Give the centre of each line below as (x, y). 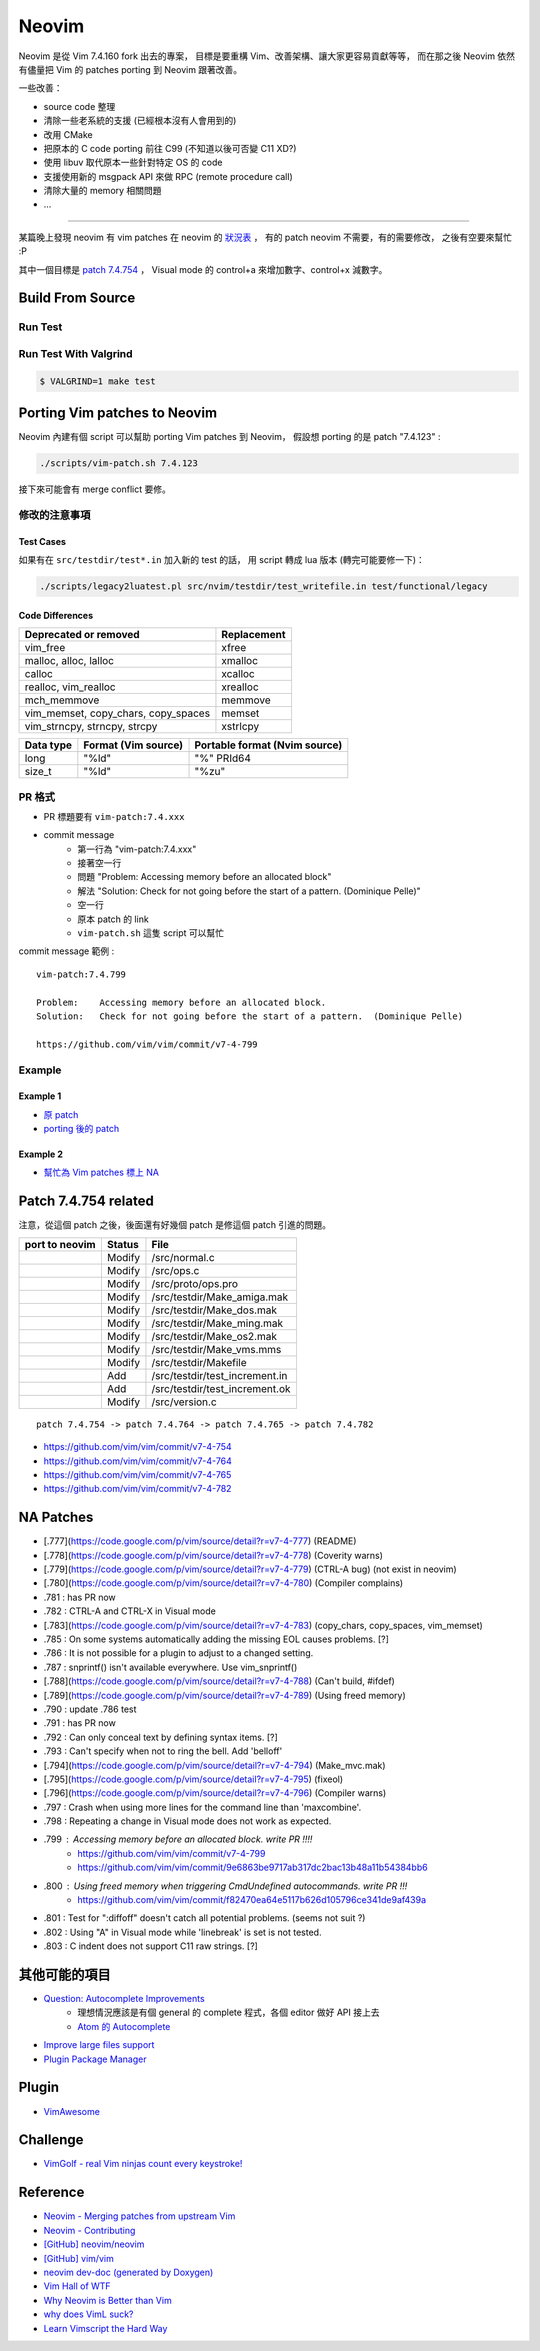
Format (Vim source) (133, 745)
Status (122, 1244)
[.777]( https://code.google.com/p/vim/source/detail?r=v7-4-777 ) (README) (200, 1541)
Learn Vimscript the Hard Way (105, 2328)
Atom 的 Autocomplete (124, 2026)
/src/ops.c (175, 1270)
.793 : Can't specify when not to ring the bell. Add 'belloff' (163, 1751)
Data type (48, 745)
